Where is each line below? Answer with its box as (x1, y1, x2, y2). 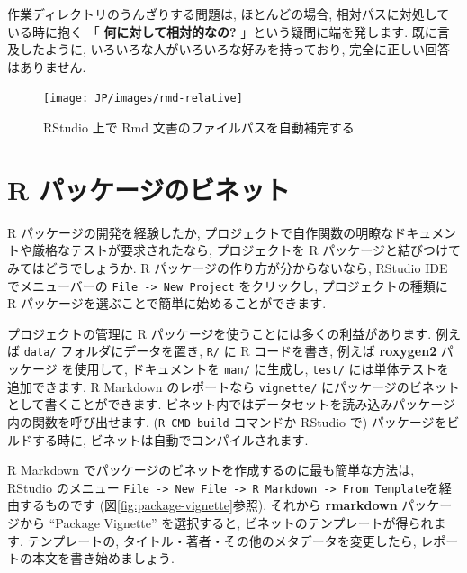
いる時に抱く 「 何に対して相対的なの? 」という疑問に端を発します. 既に (7, 22, 437, 41)
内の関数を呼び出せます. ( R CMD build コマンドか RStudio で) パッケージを (7, 412, 447, 431)
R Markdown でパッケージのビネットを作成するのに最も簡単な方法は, (7, 460, 415, 479)
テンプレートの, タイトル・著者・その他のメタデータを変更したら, (27, 531, 417, 550)
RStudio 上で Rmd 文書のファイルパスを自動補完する (43, 118, 355, 137)
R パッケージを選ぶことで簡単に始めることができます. (7, 294, 327, 313)
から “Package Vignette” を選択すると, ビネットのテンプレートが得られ (19, 514, 434, 532)
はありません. (7, 57, 86, 76)
